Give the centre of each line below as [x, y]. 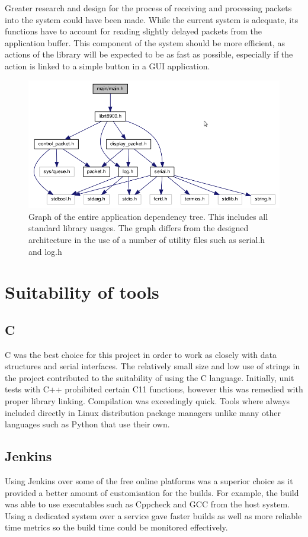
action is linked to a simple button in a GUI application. [108, 65]
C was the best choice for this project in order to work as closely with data [141, 354]
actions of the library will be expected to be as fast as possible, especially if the [149, 54]
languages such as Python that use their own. [87, 424]
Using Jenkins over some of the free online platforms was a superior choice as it [149, 481]
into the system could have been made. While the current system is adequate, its [152, 19]
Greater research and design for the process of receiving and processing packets [148, 8]
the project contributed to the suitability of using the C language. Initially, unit [150, 377]
